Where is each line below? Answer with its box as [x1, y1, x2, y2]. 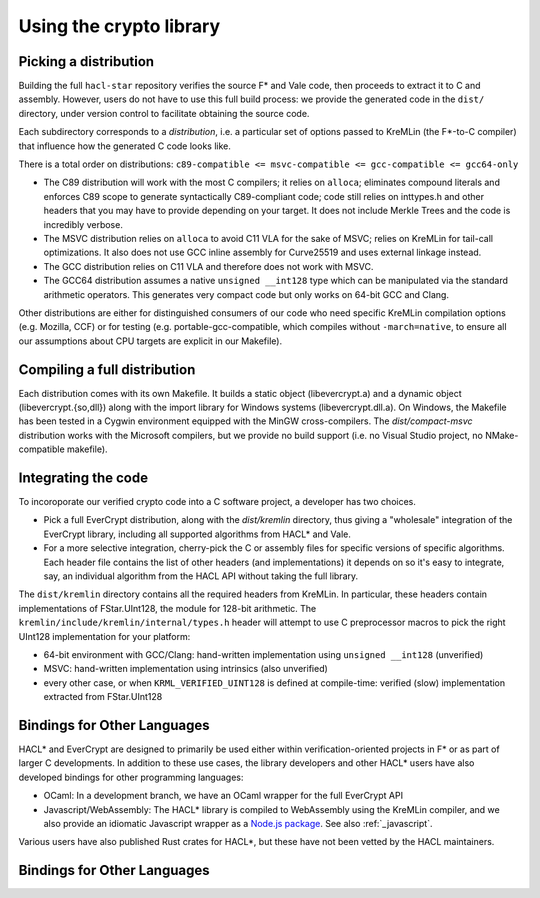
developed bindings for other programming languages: [18, 771, 244, 783]
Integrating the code [18, 469, 149, 486]
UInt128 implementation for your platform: [18, 630, 191, 642]
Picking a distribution [18, 53, 155, 70]
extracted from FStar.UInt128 [43, 691, 163, 703]
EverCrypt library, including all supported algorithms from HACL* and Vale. [43, 528, 352, 540]
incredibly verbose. [43, 218, 124, 230]
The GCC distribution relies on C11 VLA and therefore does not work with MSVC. [43, 260, 374, 272]
